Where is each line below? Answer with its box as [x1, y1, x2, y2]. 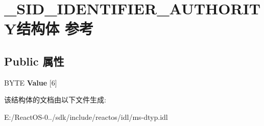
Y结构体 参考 [4, 18, 94, 39]
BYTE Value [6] [4, 77, 57, 88]
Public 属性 [4, 53, 64, 69]
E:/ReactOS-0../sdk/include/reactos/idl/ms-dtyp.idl [4, 111, 168, 122]
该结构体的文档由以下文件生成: [4, 94, 106, 105]
